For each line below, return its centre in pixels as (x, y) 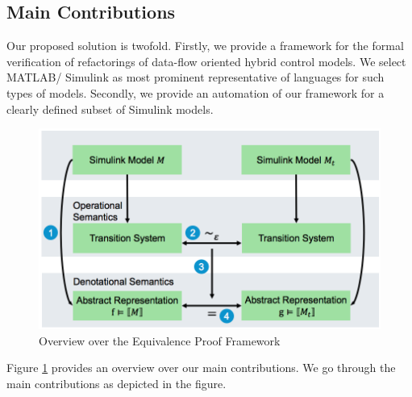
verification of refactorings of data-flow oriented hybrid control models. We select (206, 61)
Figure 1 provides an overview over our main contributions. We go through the (201, 368)
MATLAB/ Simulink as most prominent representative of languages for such (196, 77)
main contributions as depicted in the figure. (117, 384)
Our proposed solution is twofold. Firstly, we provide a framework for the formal (205, 46)
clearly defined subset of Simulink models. (110, 109)
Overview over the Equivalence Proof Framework (160, 340)
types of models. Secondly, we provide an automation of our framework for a (196, 92)
